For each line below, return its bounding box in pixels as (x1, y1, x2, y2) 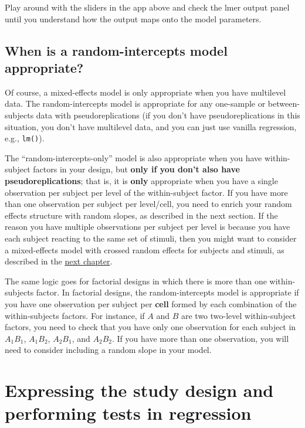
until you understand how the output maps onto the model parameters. (5, 12, 262, 25)
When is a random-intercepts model (5, 41, 228, 59)
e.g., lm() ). (5, 132, 45, 144)
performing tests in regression (5, 401, 252, 425)
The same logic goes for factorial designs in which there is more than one (5, 274, 267, 287)
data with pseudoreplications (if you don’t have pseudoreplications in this (36, 108, 300, 121)
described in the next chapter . (5, 255, 113, 267)
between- (267, 97, 300, 110)
